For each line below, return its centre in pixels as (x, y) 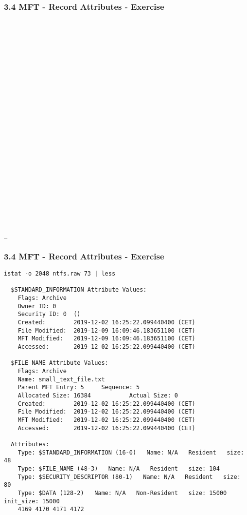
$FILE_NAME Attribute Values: (60, 363)
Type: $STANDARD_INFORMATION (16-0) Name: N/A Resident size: (131, 452)
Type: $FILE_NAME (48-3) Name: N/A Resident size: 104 (119, 468)
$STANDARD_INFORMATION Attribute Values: (79, 290)
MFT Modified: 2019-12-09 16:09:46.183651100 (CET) (106, 339)
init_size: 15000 (32, 501)
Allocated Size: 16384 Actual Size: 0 (98, 396)
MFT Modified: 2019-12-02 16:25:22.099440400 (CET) (106, 420)
